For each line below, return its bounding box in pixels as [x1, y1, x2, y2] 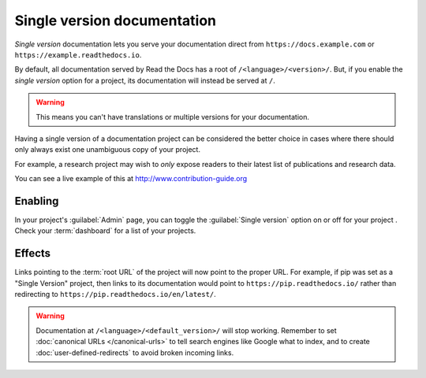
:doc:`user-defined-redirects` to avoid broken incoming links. [35, 347, 234, 358]
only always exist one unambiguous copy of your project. [14, 145, 201, 154]
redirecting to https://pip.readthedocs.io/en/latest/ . [14, 290, 216, 299]
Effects [14, 246, 51, 260]
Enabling [14, 194, 59, 208]
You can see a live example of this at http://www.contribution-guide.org [14, 174, 248, 183]
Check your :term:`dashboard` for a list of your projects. [14, 226, 196, 235]
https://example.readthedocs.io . [14, 50, 142, 59]
